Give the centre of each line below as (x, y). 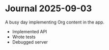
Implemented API (30, 31)
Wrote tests (24, 37)
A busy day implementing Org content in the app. (55, 22)
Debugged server (30, 42)
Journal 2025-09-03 (49, 9)
